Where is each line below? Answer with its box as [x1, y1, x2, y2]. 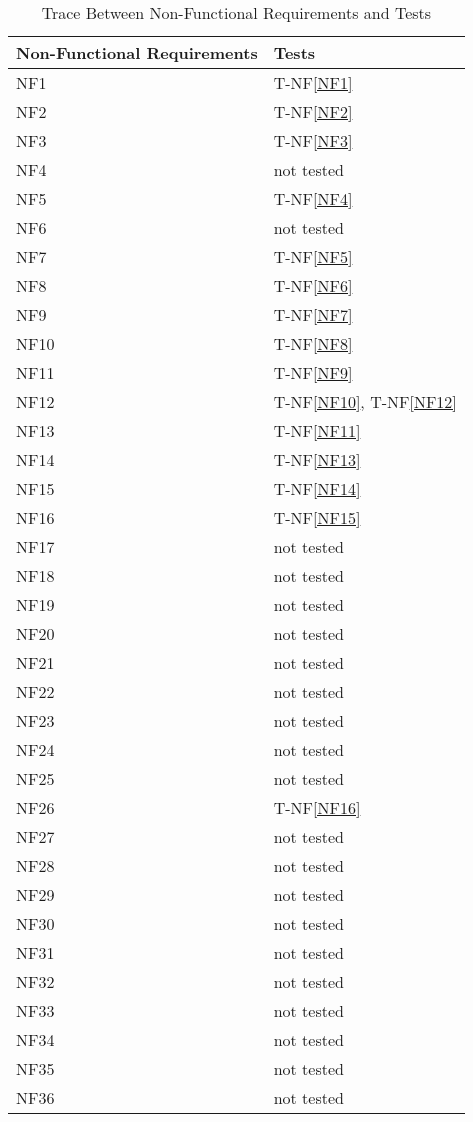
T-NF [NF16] [273, 796, 361, 819]
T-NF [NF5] [273, 245, 353, 268]
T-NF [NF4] [273, 187, 353, 210]
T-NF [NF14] [273, 477, 361, 500]
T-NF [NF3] [273, 129, 353, 152]
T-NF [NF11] [273, 419, 361, 442]
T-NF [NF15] [273, 506, 361, 529]
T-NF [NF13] [273, 448, 361, 471]
